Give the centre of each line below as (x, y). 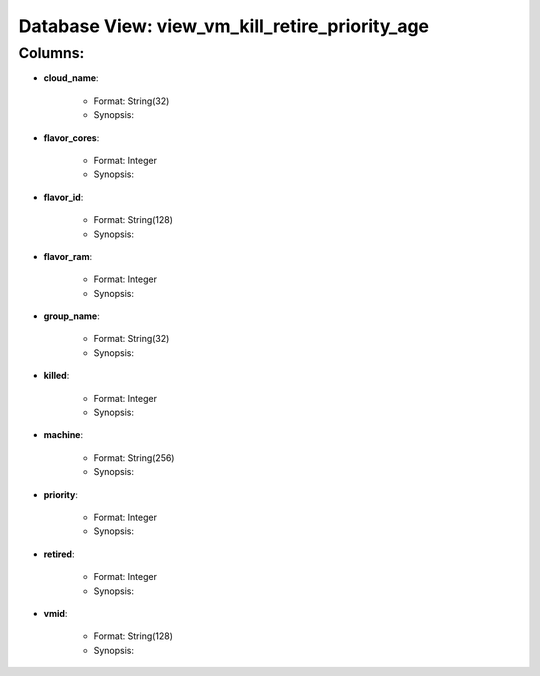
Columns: (51, 53)
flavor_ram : (68, 256)
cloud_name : (71, 78)
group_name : (71, 316)
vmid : (55, 613)
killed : (56, 376)
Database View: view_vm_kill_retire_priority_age (224, 26)
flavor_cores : (71, 137)
